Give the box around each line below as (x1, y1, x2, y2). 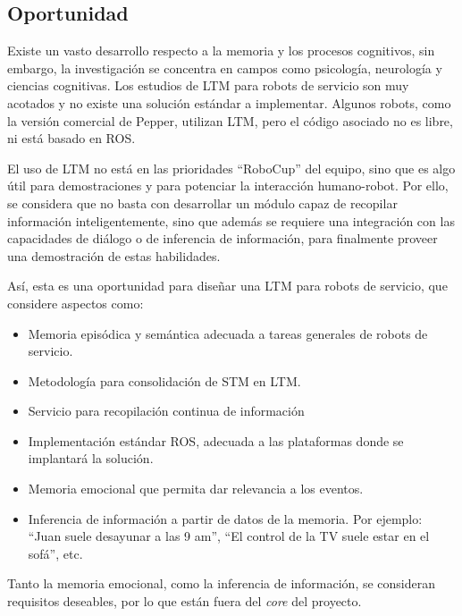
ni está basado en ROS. (7, 129, 136, 148)
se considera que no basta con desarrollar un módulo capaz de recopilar (7, 193, 398, 212)
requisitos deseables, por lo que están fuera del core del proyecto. (7, 592, 362, 611)
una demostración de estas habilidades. (7, 246, 221, 265)
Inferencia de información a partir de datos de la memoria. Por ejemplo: (28, 509, 423, 527)
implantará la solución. (28, 449, 154, 468)
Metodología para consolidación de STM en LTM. (28, 371, 301, 390)
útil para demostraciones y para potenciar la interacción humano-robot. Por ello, (7, 176, 449, 195)
